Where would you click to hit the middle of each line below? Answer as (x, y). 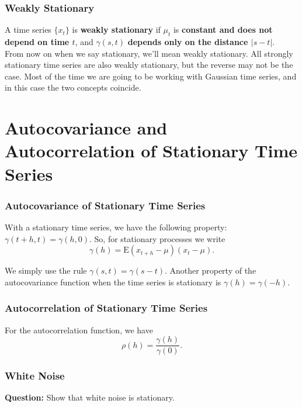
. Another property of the (211, 270)
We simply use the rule (46, 270)
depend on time (37, 42)
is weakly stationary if (116, 30)
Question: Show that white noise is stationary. (90, 397)
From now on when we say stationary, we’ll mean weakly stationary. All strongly (149, 53)
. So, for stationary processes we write (157, 238)
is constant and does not (223, 30)
